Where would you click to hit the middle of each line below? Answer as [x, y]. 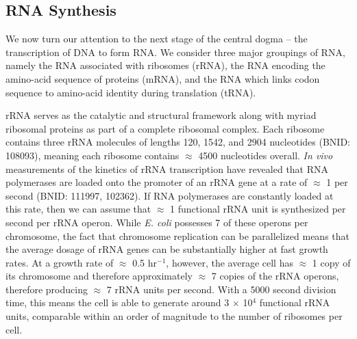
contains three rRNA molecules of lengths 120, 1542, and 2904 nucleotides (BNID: [178, 142]
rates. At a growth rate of [60, 262]
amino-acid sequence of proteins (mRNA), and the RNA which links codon [163, 78]
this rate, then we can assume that [78, 209]
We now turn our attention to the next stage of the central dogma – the [157, 39]
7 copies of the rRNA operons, [275, 276]
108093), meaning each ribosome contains [93, 155]
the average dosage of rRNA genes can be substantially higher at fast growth [167, 249]
